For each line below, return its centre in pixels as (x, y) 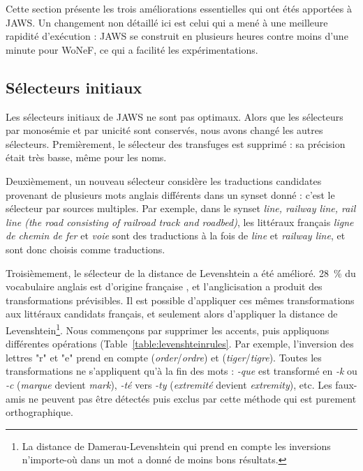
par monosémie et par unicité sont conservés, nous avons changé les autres (164, 130)
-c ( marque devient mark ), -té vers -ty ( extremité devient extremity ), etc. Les (169, 384)
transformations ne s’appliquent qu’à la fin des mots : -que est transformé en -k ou (181, 371)
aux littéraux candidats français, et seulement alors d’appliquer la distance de (172, 314)
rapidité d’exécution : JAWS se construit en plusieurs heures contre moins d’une (177, 36)
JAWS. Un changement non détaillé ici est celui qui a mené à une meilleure (167, 22)
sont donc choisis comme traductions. (86, 249)
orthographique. (39, 412)
